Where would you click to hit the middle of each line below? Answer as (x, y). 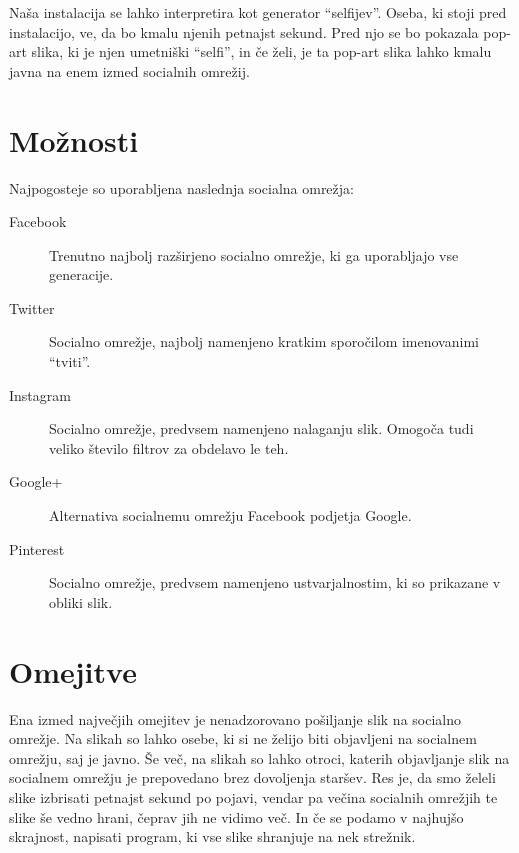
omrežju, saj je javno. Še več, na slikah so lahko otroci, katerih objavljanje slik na (259, 757)
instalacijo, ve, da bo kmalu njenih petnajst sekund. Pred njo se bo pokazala (244, 31)
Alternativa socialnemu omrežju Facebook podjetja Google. (230, 515)
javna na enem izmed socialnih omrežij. (129, 70)
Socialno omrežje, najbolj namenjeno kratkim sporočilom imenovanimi (264, 341)
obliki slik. (81, 601)
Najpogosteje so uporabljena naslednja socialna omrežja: (181, 187)
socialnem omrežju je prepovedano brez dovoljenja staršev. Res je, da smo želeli (252, 777)
